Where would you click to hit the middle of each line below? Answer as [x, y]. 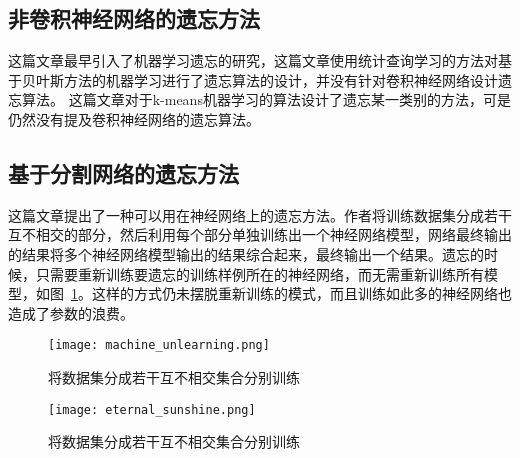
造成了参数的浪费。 [71, 312]
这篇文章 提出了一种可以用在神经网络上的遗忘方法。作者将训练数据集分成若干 [260, 214]
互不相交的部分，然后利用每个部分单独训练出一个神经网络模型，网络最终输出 [260, 234]
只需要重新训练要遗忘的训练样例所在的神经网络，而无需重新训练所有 [259, 273]
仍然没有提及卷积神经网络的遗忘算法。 [134, 118]
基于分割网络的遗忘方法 [123, 172]
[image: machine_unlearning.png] [159, 345]
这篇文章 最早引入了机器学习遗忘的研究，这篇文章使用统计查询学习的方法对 [253, 60]
